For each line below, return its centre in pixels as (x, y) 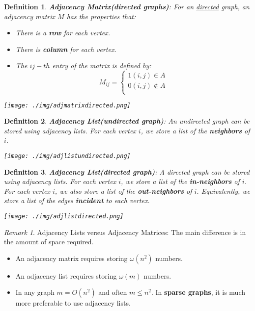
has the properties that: (101, 16)
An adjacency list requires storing (66, 275)
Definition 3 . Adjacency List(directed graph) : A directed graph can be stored (127, 171)
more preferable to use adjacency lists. (73, 303)
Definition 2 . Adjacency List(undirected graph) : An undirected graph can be (127, 121)
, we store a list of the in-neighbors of (180, 181)
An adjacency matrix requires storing (71, 258)
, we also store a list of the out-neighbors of (123, 191)
